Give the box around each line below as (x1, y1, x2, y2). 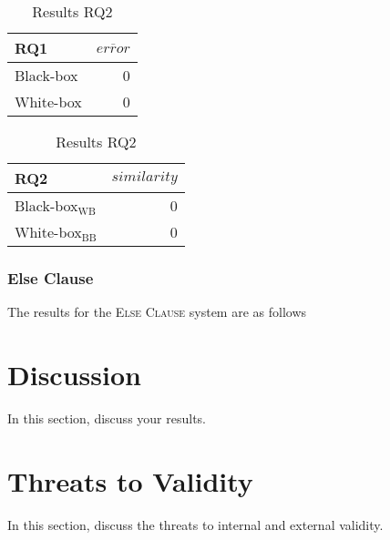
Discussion (7, 356, 141, 392)
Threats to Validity (7, 462, 253, 499)
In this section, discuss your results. (7, 408, 206, 427)
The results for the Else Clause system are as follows (7, 302, 307, 321)
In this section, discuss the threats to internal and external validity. (7, 515, 384, 534)
